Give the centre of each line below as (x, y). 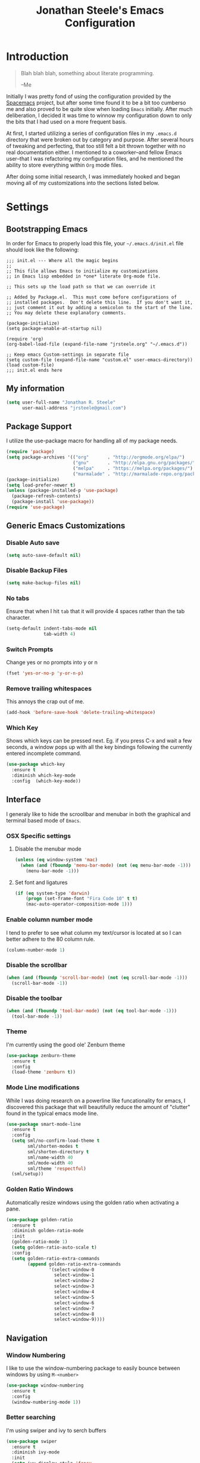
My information (35, 389)
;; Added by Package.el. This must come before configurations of (92, 297)
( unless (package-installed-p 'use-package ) (62, 491)
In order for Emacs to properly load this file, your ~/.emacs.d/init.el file (95, 243)
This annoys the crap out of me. (45, 701)
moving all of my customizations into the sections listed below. (83, 183)
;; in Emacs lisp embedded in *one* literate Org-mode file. (84, 276)
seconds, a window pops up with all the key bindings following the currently (99, 747)
